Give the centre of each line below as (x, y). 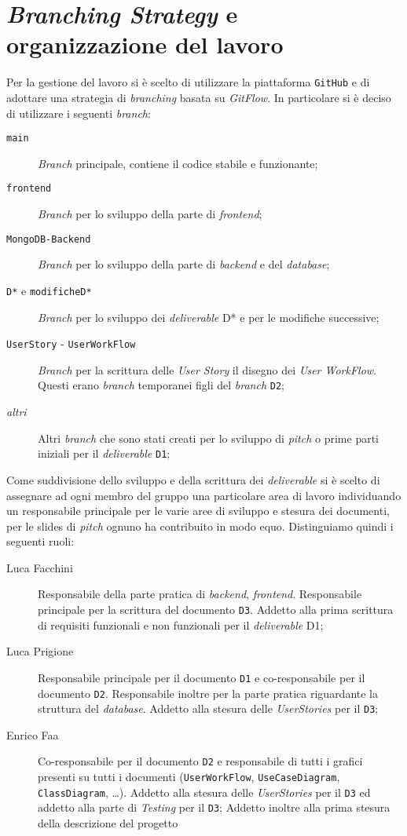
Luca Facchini (40, 567)
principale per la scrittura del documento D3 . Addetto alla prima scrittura (216, 610)
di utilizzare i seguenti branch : (79, 113)
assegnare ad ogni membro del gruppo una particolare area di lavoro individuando (204, 495)
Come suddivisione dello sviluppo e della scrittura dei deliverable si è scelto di (193, 479)
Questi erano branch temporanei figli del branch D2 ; (161, 385)
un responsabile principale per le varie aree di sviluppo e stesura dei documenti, (198, 511)
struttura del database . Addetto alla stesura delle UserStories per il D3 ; (208, 708)
